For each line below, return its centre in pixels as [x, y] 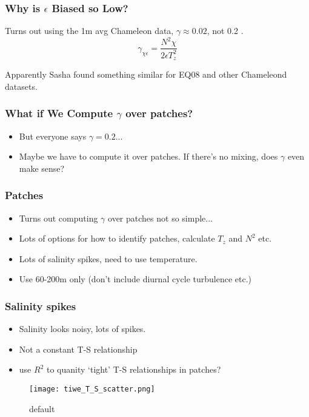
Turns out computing [58, 218]
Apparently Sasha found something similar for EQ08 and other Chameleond [146, 74]
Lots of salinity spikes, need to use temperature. [108, 258]
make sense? [42, 168]
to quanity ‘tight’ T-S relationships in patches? [134, 369]
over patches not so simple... [160, 218]
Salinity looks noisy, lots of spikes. [82, 329]
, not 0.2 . [225, 31]
